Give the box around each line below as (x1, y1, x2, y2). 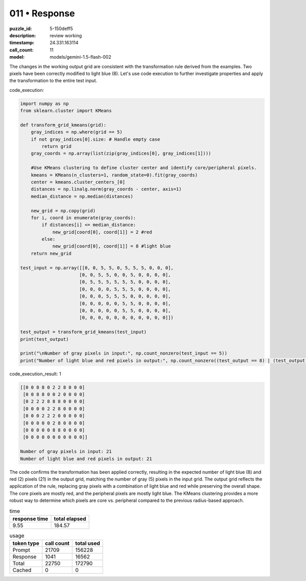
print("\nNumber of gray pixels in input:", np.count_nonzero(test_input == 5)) (20, 350, 227, 357)
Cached (12, 567, 32, 574)
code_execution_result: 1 (9, 370, 61, 377)
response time (12, 515, 48, 522)
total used (75, 540, 100, 547)
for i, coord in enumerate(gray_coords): (31, 215, 136, 220)
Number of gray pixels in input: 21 (20, 449, 112, 454)
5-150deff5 (49, 26, 73, 32)
